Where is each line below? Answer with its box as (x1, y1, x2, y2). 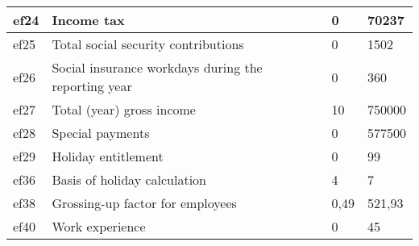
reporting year (52, 77, 132, 95)
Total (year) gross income (52, 100, 196, 119)
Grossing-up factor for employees (52, 194, 237, 212)
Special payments (52, 123, 150, 142)
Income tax (52, 10, 125, 29)
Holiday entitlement (52, 147, 164, 165)
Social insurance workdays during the (52, 58, 263, 77)
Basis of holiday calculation (52, 170, 206, 189)
